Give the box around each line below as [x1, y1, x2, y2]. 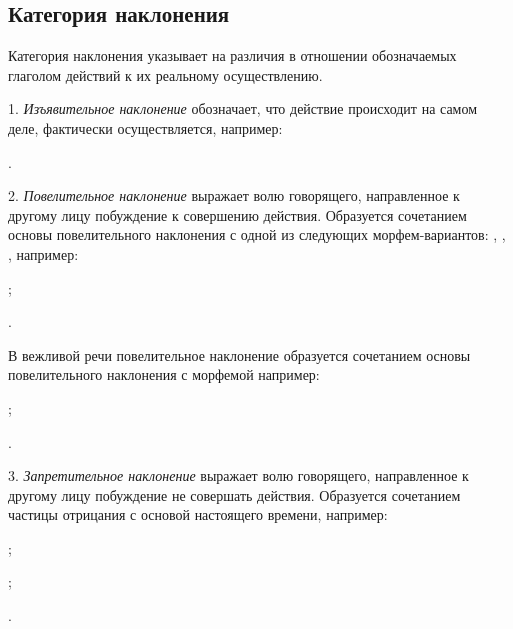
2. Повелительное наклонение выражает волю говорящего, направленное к [8, 185, 460, 206]
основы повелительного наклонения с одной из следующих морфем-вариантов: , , [8, 224, 506, 245]
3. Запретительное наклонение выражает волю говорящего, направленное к [8, 465, 469, 486]
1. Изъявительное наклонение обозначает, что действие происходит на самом [8, 98, 478, 119]
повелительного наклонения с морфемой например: [8, 364, 320, 385]
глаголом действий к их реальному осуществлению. [8, 64, 323, 85]
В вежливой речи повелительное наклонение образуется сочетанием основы [8, 344, 471, 365]
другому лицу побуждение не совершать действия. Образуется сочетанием [8, 484, 461, 505]
